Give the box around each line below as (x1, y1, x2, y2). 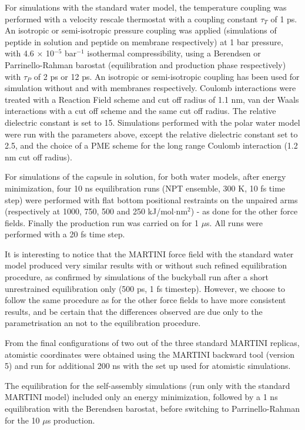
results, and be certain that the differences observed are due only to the (5, 305, 263, 317)
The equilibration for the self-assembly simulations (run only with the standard (5, 379, 290, 391)
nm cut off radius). (5, 150, 72, 163)
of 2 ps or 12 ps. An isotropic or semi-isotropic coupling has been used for (33, 70, 300, 82)
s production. (47, 414, 95, 426)
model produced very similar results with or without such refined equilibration (5, 259, 287, 271)
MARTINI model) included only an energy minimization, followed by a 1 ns (5, 391, 278, 403)
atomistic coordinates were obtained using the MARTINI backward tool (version (5, 348, 294, 360)
